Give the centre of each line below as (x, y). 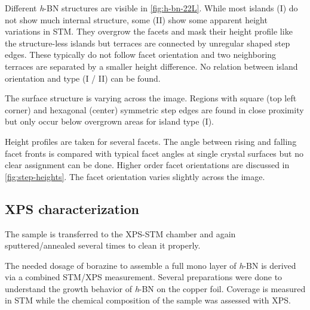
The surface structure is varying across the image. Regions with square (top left (151, 98)
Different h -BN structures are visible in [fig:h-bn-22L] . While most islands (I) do (151, 8)
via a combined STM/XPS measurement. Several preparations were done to (144, 277)
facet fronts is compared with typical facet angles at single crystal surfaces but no (154, 153)
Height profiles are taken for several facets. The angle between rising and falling (151, 141)
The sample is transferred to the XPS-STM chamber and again (120, 233)
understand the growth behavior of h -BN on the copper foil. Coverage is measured (155, 288)
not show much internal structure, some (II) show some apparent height (136, 19)
